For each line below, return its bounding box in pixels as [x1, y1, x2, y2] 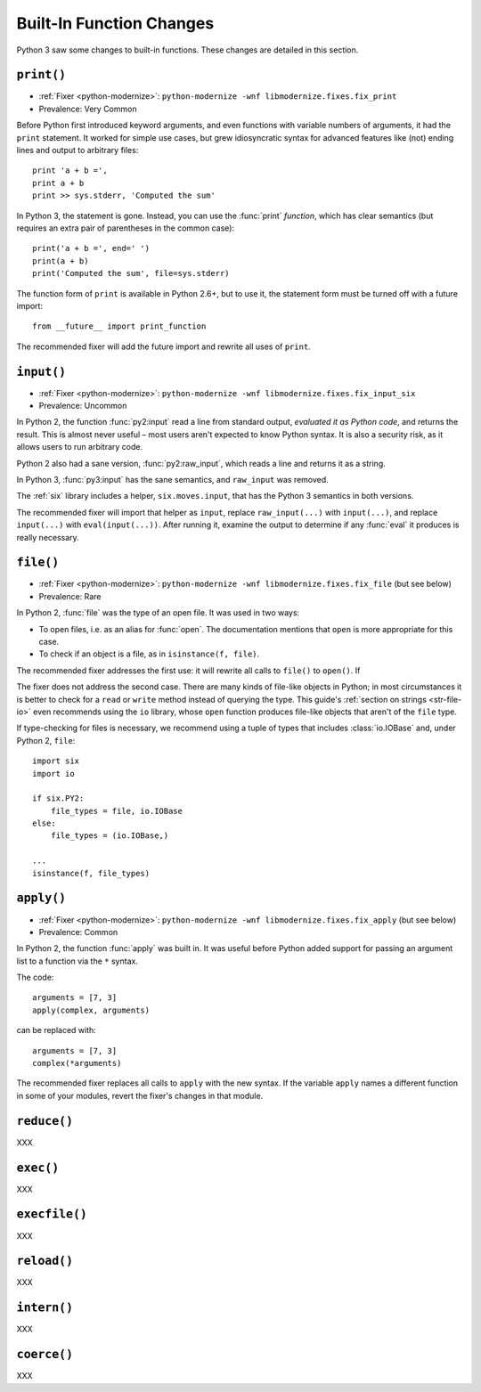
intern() [16, 1300, 74, 1315]
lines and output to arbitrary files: [16, 145, 139, 156]
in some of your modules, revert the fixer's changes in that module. [16, 1090, 264, 1101]
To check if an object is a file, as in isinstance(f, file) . [38, 648, 260, 659]
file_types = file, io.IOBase [50, 806, 183, 816]
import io [32, 769, 75, 778]
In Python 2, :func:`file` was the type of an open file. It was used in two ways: [16, 607, 300, 618]
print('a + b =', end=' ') [32, 243, 151, 254]
